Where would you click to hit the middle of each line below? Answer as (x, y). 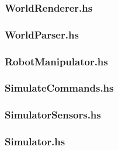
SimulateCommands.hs (59, 88)
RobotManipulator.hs (56, 61)
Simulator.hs (35, 142)
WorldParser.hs (42, 34)
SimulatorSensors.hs (53, 115)
